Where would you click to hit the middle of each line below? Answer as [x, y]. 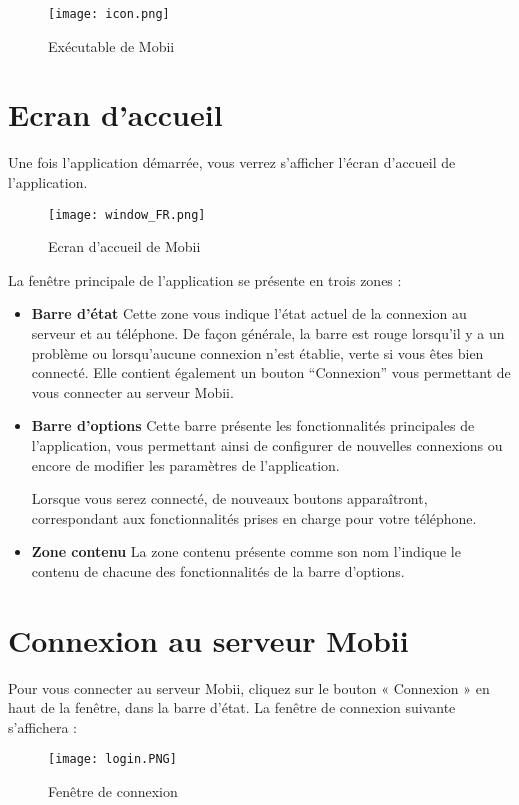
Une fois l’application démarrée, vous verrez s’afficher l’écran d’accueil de [232, 162]
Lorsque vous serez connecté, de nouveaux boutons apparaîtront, [229, 498]
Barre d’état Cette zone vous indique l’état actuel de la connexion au [249, 313]
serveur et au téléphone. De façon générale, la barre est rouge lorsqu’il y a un [268, 333]
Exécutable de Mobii [111, 45]
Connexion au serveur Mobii [208, 639]
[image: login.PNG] [112, 759]
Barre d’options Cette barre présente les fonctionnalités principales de [253, 425]
